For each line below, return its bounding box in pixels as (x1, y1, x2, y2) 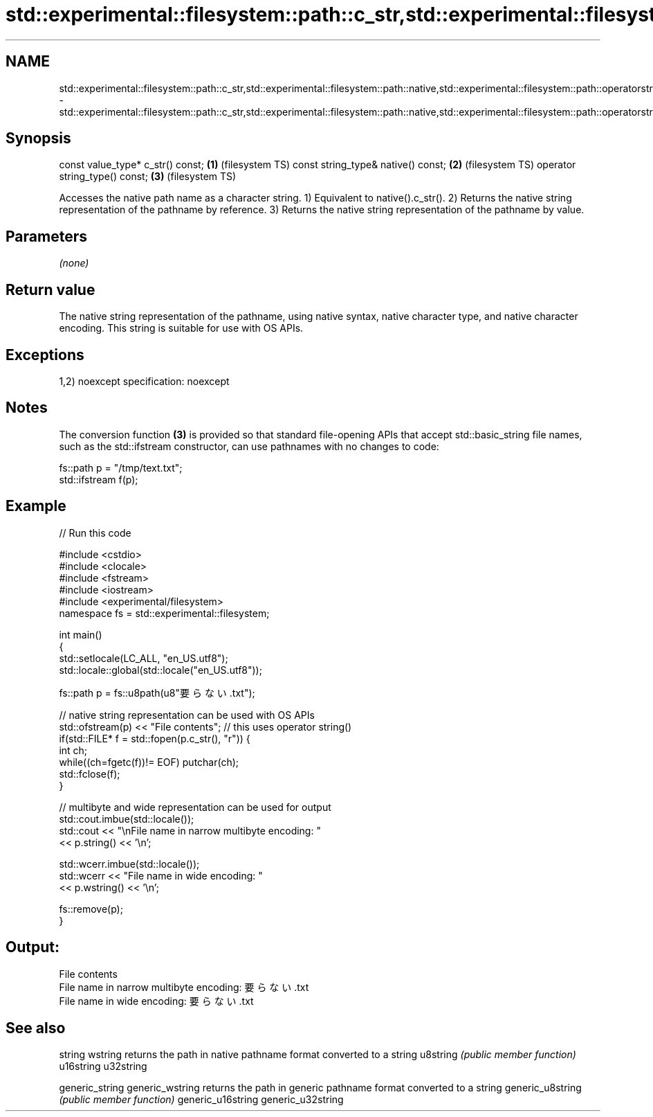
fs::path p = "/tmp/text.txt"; (59, 461, 183, 474)
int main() (59, 628, 102, 641)
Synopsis (6, 129, 71, 148)
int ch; (59, 744, 88, 756)
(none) (59, 257, 89, 269)
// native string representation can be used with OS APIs (59, 708, 315, 721)
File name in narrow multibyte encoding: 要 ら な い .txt (59, 981, 309, 993)
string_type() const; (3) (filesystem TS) (59, 170, 237, 183)
